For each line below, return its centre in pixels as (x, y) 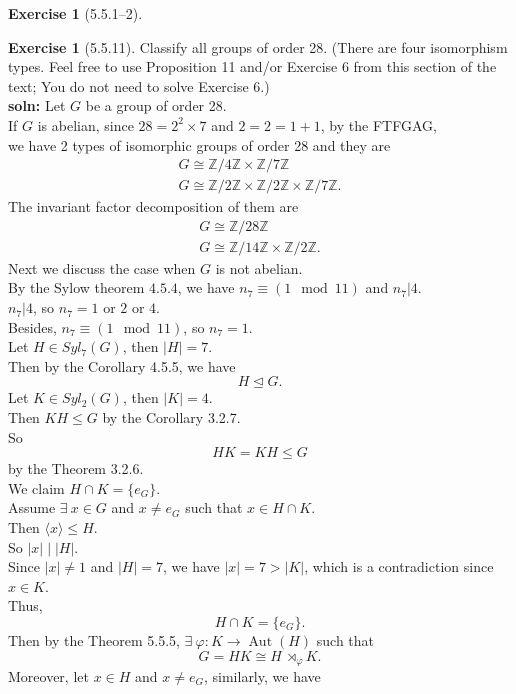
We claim (36, 487)
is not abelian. (259, 267)
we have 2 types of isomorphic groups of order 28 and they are (199, 144)
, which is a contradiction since (399, 566)
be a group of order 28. (156, 105)
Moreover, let (48, 676)
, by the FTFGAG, (378, 124)
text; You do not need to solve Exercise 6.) (139, 85)
